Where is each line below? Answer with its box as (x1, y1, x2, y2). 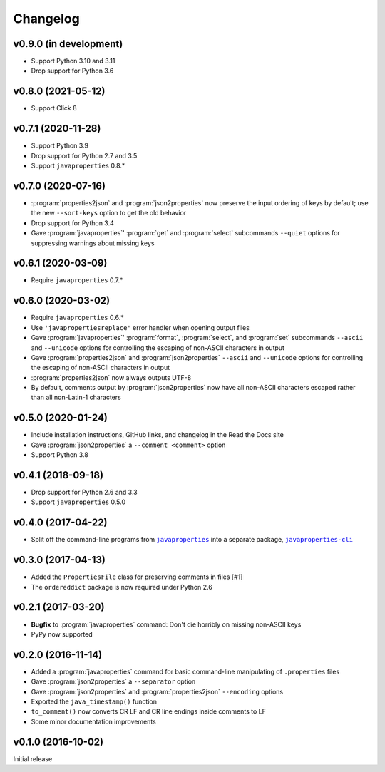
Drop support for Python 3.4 (31, 218, 114, 227)
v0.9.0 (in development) (13, 38, 123, 50)
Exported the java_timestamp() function (31, 697, 157, 706)
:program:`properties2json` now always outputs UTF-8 (31, 373, 192, 381)
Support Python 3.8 (31, 451, 88, 459)
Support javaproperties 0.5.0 (31, 498, 126, 506)
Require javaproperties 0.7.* (31, 276, 123, 284)
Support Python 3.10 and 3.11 (31, 57, 115, 66)
